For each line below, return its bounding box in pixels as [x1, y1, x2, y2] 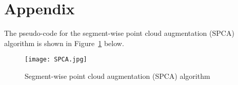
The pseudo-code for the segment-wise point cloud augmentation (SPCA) [4, 28, 234, 38]
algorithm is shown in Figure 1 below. [4, 37, 124, 48]
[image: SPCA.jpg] [25, 56, 87, 63]
